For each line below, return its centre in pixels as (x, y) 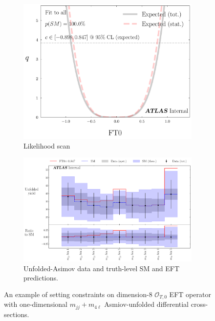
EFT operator (190, 294)
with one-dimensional (36, 304)
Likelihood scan (47, 145)
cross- (199, 304)
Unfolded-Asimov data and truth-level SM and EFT (102, 268)
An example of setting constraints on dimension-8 (78, 294)
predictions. (41, 278)
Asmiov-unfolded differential (147, 304)
